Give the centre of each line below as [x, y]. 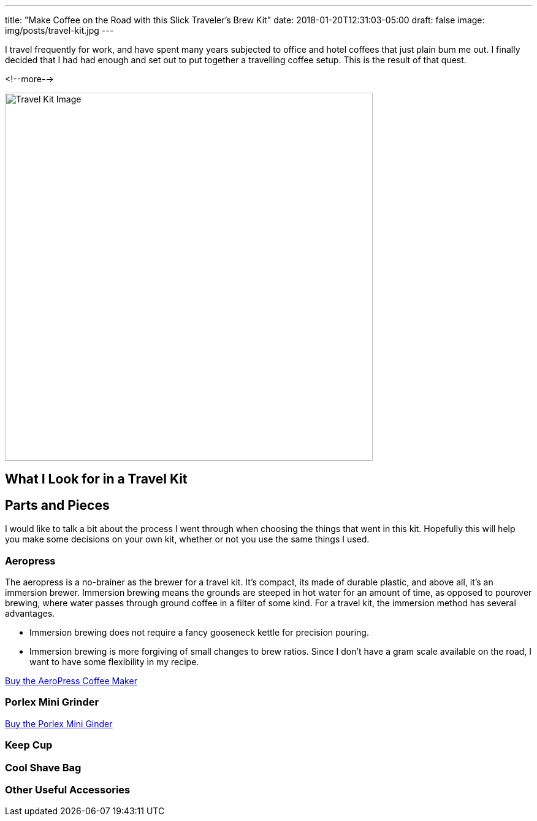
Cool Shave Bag [43, 767]
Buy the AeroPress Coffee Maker [71, 681]
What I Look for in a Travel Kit [96, 479]
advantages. [30, 614]
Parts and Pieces [57, 505]
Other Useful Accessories [68, 789]
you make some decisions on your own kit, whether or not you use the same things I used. [187, 539]
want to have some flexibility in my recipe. [114, 662]
